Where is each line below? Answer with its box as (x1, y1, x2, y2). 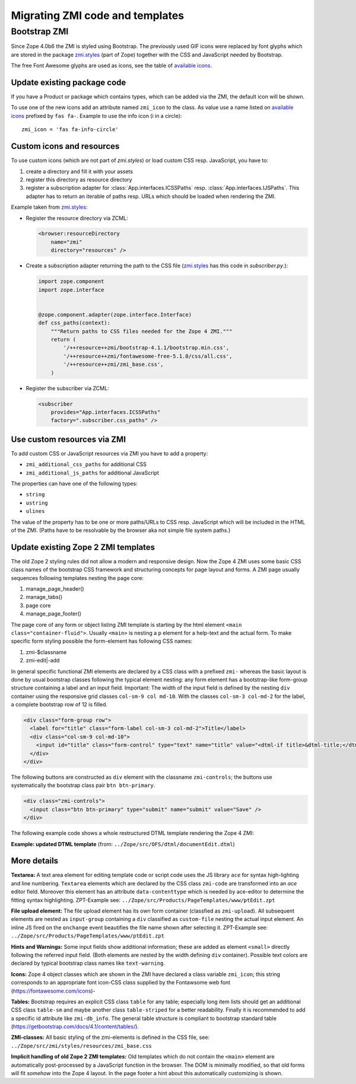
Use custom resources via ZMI (11, 434, 126, 444)
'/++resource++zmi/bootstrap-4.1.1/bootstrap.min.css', (63, 345, 230, 351)
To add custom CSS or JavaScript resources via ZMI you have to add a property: (11, 449, 208, 457)
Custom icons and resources (11, 141, 120, 151)
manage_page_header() (26, 585, 84, 592)
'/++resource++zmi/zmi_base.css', (63, 361, 164, 368)
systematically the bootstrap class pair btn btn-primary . (11, 782, 155, 789)
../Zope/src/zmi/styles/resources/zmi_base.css (11, 1042, 152, 1049)
